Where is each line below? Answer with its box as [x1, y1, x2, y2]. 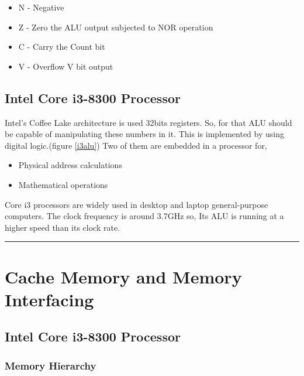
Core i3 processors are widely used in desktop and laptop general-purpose [5, 198, 268, 210]
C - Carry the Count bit [18, 40, 105, 53]
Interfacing [5, 287, 94, 311]
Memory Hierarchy [5, 358, 96, 372]
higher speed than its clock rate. [5, 221, 120, 233]
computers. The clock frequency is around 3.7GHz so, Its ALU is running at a [5, 210, 284, 222]
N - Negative [18, 1, 64, 13]
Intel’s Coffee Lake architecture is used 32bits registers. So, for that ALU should [5, 116, 292, 128]
